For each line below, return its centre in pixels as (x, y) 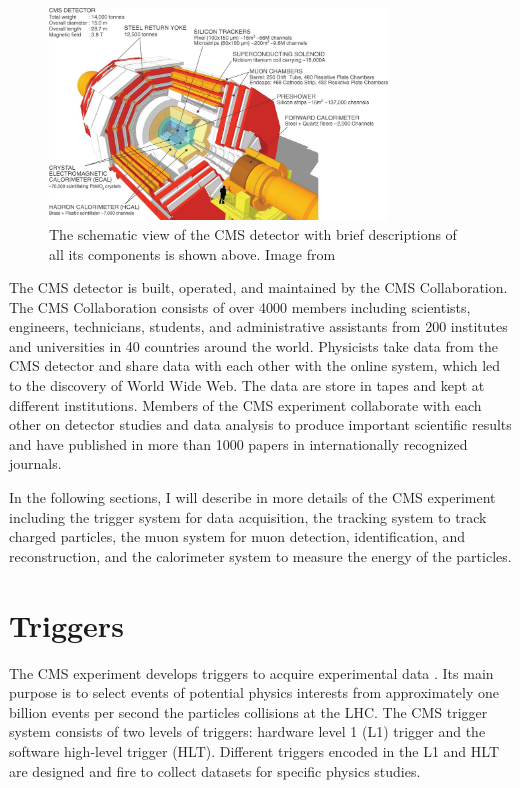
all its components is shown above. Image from (192, 253)
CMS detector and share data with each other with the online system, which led (255, 365)
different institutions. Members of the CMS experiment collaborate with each (245, 404)
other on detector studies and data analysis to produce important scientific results (260, 424)
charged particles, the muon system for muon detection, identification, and (237, 536)
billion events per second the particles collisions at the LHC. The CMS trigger (248, 711)
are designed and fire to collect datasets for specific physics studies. (215, 770)
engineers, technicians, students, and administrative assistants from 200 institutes (258, 326)
